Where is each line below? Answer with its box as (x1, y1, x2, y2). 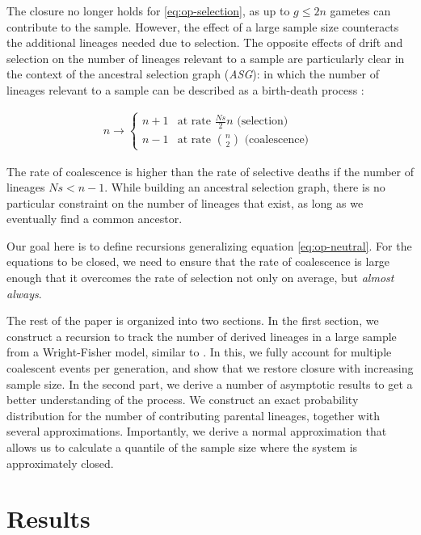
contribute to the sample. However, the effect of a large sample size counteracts (6, 18, 399, 35)
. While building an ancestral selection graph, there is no (104, 179, 385, 196)
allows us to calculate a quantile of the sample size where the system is (6, 439, 358, 455)
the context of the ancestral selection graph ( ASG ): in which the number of (6, 65, 380, 82)
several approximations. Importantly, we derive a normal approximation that (6, 423, 387, 440)
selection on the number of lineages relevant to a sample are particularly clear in (6, 49, 405, 66)
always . (6, 284, 42, 301)
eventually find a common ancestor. (6, 210, 183, 227)
